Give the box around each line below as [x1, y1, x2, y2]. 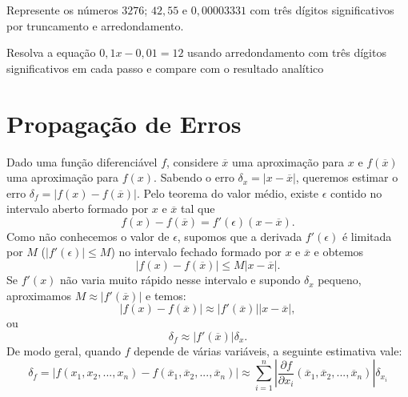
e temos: [146, 287, 186, 303]
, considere [166, 153, 218, 170]
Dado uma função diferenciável [6, 153, 158, 170]
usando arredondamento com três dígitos [187, 44, 386, 61]
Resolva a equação [6, 44, 96, 61]
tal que [181, 200, 215, 217]
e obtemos [314, 243, 364, 260]
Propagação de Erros [6, 106, 242, 139]
